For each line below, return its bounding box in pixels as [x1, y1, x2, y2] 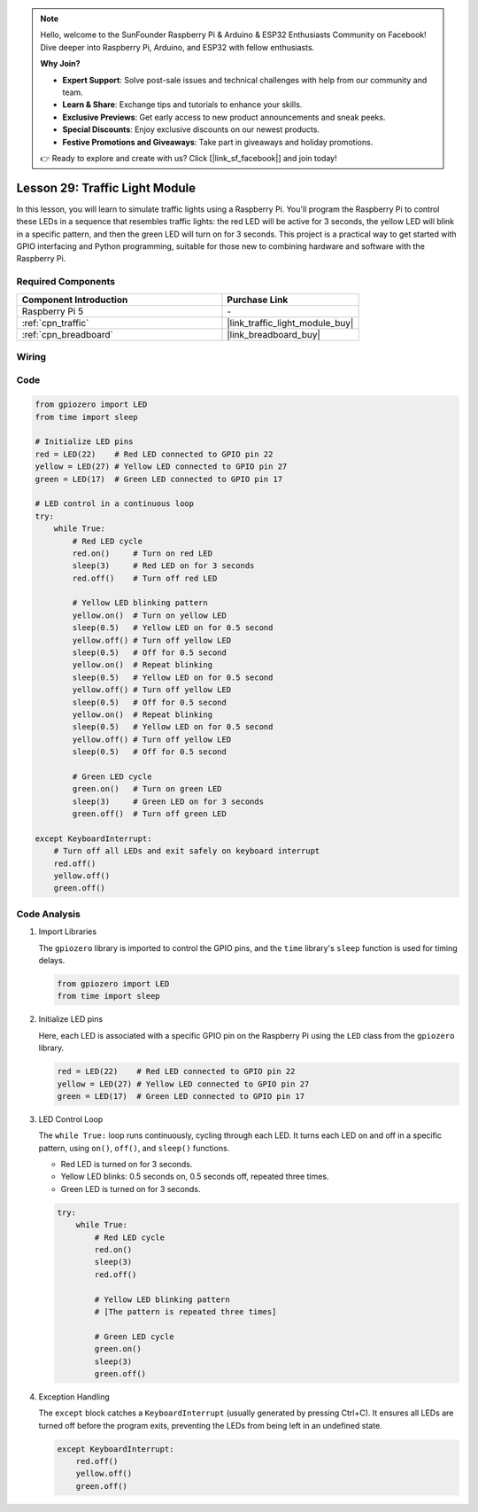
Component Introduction [21, 293, 128, 306]
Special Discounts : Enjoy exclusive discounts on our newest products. [62, 124, 320, 135]
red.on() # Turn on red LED [72, 548, 212, 558]
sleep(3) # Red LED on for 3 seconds [72, 561, 255, 571]
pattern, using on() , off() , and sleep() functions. [38, 1142, 230, 1153]
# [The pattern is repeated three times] [94, 1306, 277, 1316]
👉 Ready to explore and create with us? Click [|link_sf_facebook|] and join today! [40, 152, 337, 163]
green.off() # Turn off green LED [72, 809, 227, 819]
